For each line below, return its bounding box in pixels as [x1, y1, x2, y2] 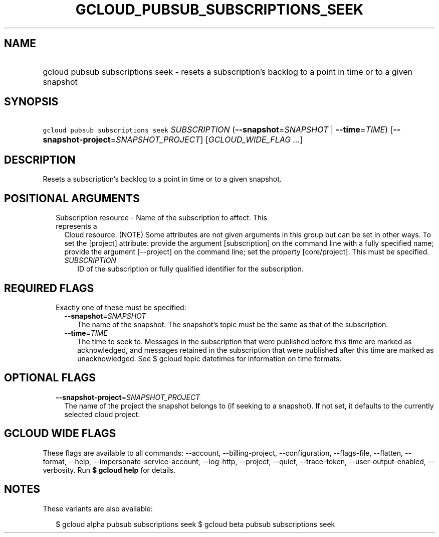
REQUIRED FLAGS [4, 282, 94, 295]
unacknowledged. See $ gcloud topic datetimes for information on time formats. [77, 354, 342, 363]
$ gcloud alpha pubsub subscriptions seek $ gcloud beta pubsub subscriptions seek [56, 519, 335, 528]
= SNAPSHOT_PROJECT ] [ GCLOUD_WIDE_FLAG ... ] [110, 135, 303, 145]
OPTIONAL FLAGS [4, 371, 96, 384]
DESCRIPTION [4, 153, 76, 166]
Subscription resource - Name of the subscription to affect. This [56, 213, 267, 222]
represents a [56, 222, 97, 231]
